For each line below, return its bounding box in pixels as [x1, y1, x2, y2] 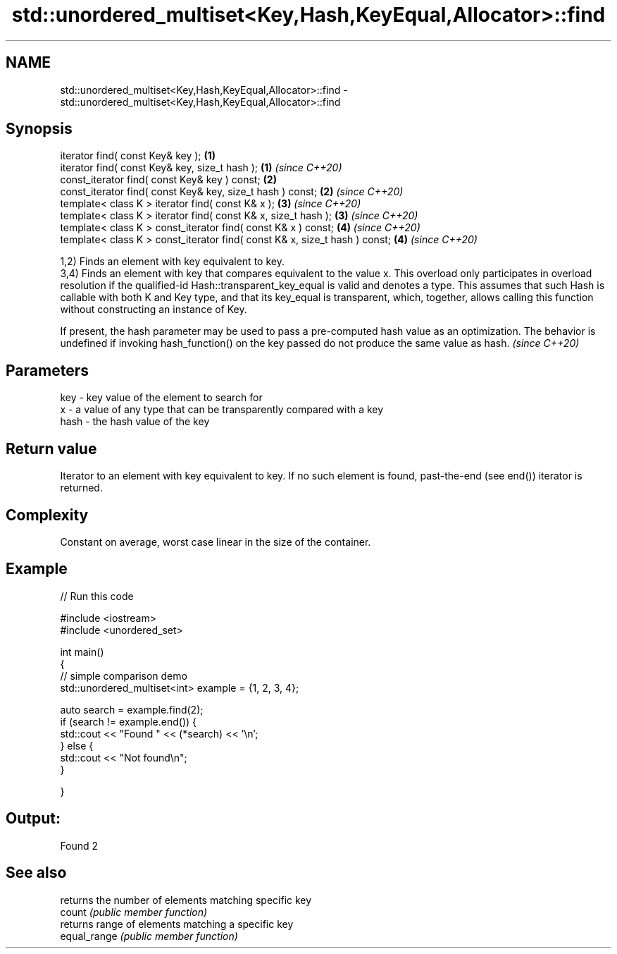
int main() [60, 645, 104, 658]
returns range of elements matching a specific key [60, 917, 294, 930]
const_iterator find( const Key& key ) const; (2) [60, 173, 277, 186]
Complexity [6, 506, 89, 524]
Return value [6, 439, 97, 458]
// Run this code [60, 589, 134, 602]
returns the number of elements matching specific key [60, 893, 312, 906]
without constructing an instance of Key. [60, 303, 247, 316]
